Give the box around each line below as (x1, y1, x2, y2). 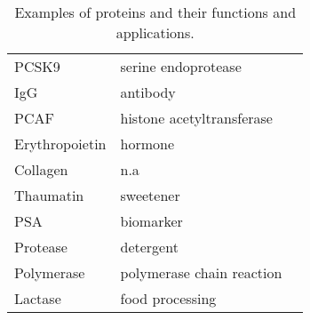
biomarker (120, 211, 183, 231)
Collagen (14, 159, 68, 180)
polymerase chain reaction (120, 262, 282, 283)
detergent (120, 236, 179, 257)
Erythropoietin (14, 133, 107, 154)
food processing (120, 288, 217, 308)
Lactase (14, 288, 61, 308)
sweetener (120, 185, 180, 205)
